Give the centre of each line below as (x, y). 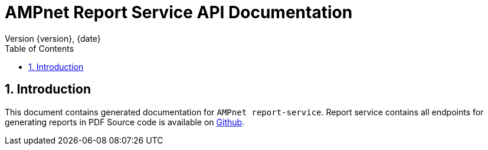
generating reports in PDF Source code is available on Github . (125, 122)
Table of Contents (40, 48)
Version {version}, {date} (53, 38)
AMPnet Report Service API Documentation (179, 12)
